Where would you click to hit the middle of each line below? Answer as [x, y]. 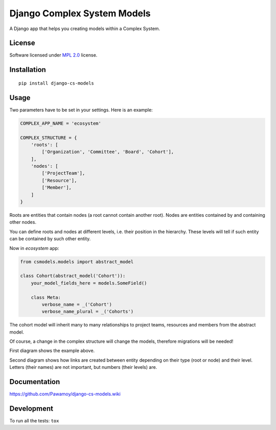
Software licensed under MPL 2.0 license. [53, 55]
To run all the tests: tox [34, 421]
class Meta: [46, 297]
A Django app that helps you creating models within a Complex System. [85, 29]
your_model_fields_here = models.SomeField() [89, 283]
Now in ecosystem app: [34, 248]
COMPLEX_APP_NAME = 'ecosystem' [61, 123]
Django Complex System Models [80, 13]
